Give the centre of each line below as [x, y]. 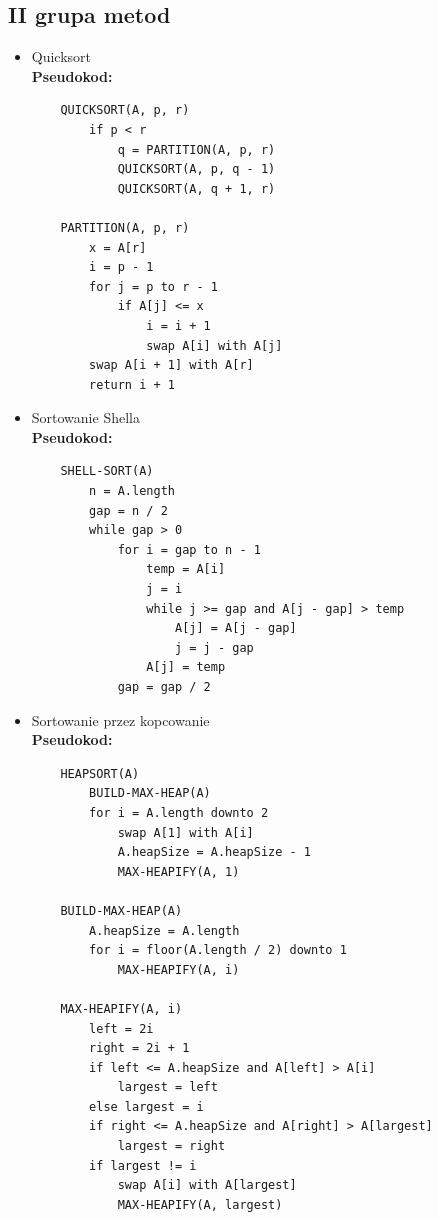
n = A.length [132, 491]
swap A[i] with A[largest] [207, 1185]
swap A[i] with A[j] [214, 345]
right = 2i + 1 [139, 1048]
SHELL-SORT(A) [107, 471]
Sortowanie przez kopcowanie [120, 719]
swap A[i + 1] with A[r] [171, 365]
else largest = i [146, 1106]
